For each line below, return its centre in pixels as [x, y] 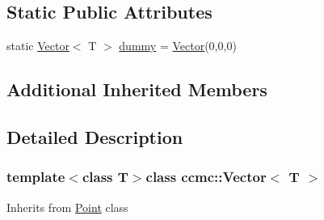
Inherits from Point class [67, 207]
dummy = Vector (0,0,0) [178, 46]
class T [105, 177]
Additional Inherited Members [137, 89]
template [36, 177]
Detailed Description [95, 136]
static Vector [38, 46]
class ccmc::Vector [206, 177]
